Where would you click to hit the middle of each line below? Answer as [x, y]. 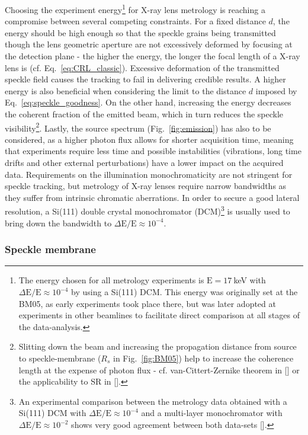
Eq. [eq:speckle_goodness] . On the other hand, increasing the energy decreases [148, 102]
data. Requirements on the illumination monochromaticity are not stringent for [149, 174]
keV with [250, 280]
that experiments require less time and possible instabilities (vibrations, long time [153, 151]
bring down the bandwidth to [58, 223]
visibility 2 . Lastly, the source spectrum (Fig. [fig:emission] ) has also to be [138, 127]
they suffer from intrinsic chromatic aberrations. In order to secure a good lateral [152, 197]
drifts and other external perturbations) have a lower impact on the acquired [144, 163]
